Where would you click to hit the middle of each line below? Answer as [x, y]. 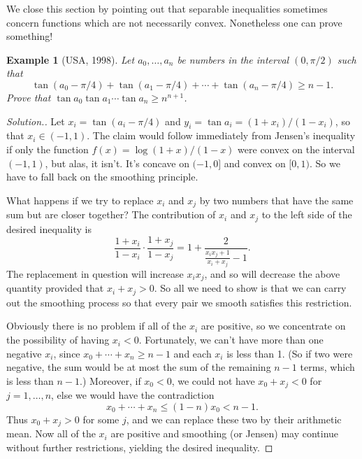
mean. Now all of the [51, 433]
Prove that [29, 97]
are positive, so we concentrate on [273, 326]
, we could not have [213, 380]
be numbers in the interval [233, 59]
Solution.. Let [36, 121]
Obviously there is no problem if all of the [96, 326]
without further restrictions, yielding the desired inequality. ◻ [140, 447]
